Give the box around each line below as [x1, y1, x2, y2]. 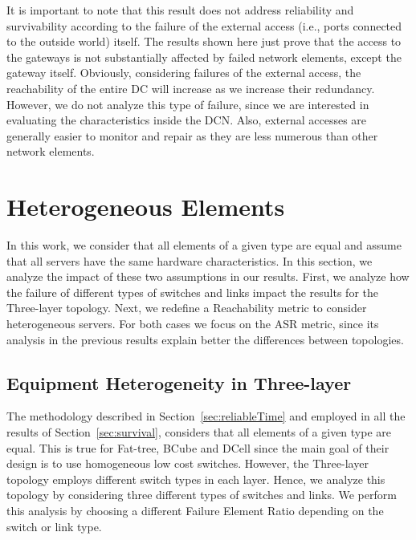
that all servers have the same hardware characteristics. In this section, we [6, 252, 373, 269]
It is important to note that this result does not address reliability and [6, 2, 354, 18]
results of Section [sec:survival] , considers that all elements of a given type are [6, 424, 392, 441]
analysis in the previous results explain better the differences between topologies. [6, 331, 404, 347]
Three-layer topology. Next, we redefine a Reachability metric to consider [6, 299, 367, 316]
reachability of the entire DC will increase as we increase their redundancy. [6, 79, 375, 96]
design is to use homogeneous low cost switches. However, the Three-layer [6, 455, 369, 472]
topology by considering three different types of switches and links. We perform [6, 486, 397, 503]
